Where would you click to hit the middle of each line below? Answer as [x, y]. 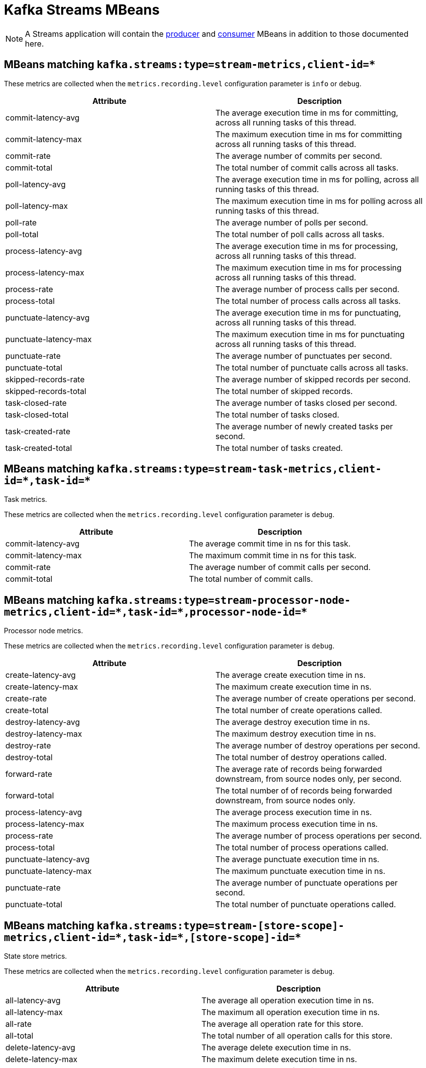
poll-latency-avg [36, 184]
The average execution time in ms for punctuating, [308, 312]
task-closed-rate [36, 403]
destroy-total [29, 758]
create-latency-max [42, 687]
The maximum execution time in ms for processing [309, 267]
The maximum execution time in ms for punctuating [310, 334]
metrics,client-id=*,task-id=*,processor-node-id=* [156, 612]
